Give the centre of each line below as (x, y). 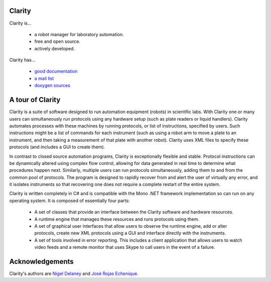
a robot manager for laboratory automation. (79, 34)
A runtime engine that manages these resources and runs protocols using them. (117, 219)
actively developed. (55, 48)
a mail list (44, 78)
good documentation (56, 71)
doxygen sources (52, 85)
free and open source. (57, 41)
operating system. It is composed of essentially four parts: (70, 201)
